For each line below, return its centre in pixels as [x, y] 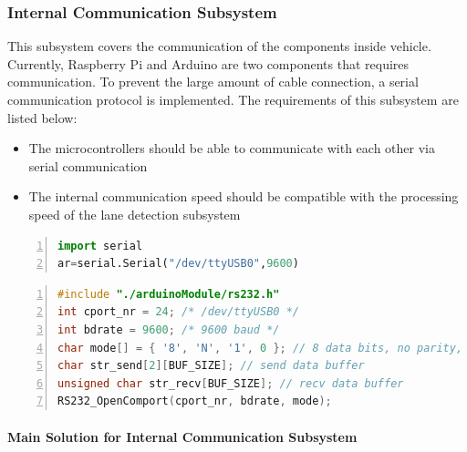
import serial [100, 246]
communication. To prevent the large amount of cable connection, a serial [213, 82]
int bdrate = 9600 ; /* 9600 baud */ [169, 329]
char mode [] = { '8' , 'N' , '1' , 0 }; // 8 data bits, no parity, [260, 348]
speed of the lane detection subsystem [135, 214]
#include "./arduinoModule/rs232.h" [169, 294]
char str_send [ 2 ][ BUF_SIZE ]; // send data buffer [211, 366]
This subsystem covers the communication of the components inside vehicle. [219, 46]
